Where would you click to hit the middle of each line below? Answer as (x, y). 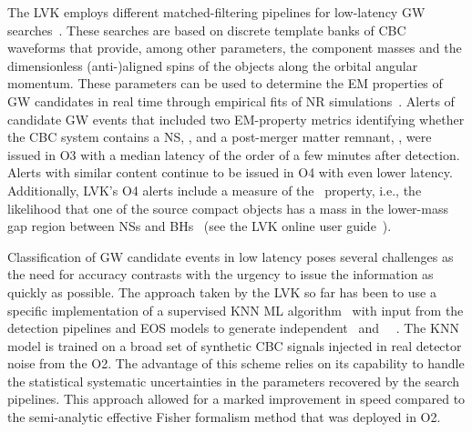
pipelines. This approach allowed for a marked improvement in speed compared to (236, 399)
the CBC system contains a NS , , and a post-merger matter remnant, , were (220, 137)
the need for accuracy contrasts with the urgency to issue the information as (221, 274)
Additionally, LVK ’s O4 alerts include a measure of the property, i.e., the (215, 190)
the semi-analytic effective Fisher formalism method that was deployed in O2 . (224, 417)
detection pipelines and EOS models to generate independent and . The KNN (233, 328)
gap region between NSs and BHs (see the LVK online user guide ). (200, 226)
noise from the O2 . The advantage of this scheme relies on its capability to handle (236, 363)
